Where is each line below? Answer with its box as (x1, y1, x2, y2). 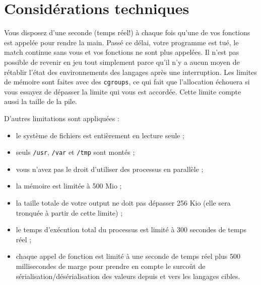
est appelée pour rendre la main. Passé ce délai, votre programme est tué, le (4, 37, 239, 47)
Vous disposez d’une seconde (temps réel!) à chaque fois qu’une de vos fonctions (4, 27, 250, 38)
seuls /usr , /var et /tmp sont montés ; (16, 147, 135, 157)
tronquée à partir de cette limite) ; (16, 207, 123, 218)
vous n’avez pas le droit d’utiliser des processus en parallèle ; (16, 163, 204, 174)
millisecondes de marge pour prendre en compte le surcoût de (16, 260, 206, 271)
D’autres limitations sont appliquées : (4, 113, 119, 123)
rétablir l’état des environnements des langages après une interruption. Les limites (4, 66, 257, 77)
